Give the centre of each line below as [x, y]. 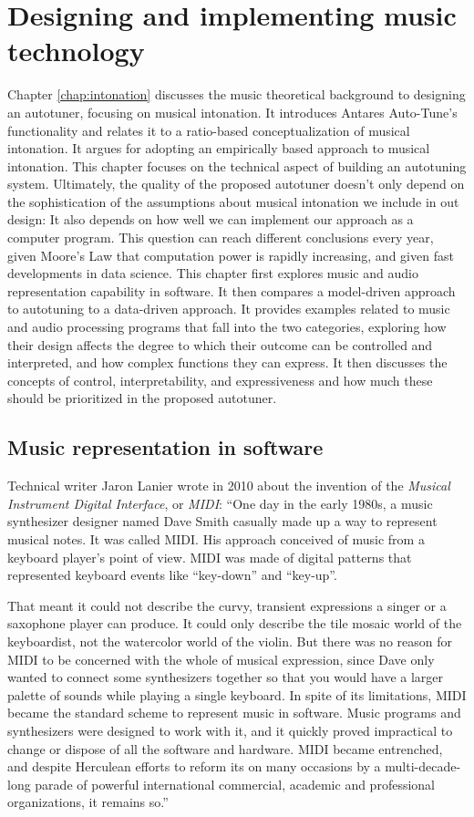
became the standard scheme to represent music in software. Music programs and [234, 713]
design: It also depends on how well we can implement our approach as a [211, 219]
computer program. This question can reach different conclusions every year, [221, 238]
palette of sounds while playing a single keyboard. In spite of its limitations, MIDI [237, 694]
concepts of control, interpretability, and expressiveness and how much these [220, 380]
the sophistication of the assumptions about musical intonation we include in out [233, 201]
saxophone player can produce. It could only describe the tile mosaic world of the [235, 623]
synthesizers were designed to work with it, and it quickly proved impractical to [230, 730]
